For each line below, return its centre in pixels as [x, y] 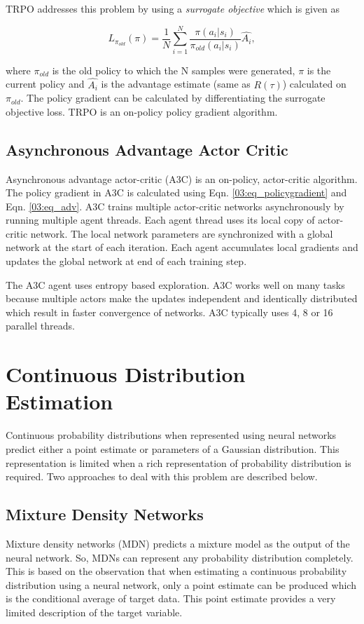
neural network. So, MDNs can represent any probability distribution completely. [180, 557]
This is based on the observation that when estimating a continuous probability [176, 571]
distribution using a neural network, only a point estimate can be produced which [181, 584]
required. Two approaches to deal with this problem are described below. [162, 476]
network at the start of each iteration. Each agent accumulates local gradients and [182, 247]
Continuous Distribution [126, 374]
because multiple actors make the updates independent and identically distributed [182, 298]
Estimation [59, 401]
